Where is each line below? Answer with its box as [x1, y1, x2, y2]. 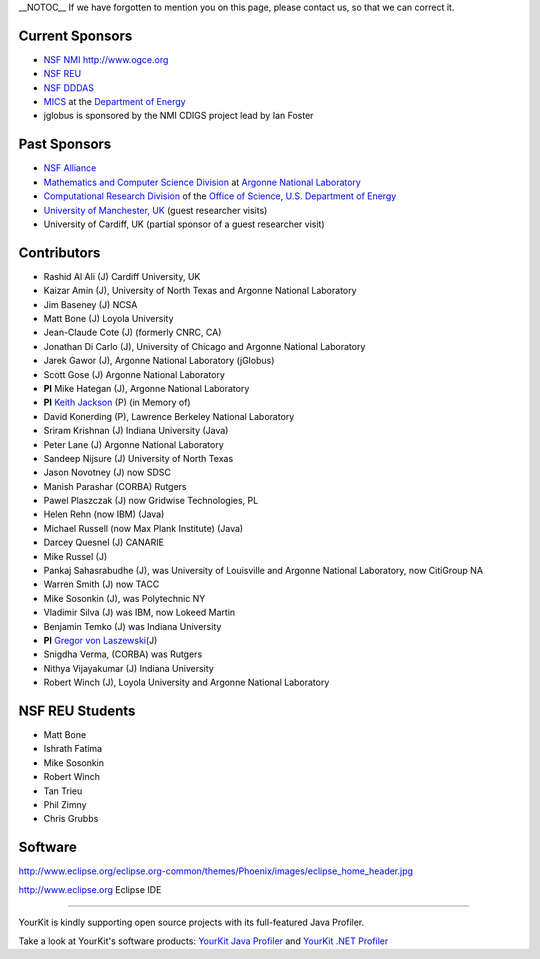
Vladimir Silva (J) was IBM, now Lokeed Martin [43, 606, 236, 619]
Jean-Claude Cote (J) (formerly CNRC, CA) [43, 326, 222, 339]
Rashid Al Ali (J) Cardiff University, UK [43, 270, 201, 282]
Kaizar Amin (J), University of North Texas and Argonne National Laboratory [43, 285, 357, 297]
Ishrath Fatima [43, 743, 103, 755]
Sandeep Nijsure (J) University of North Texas [43, 452, 234, 464]
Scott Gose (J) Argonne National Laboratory [43, 368, 225, 380]
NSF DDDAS [43, 81, 95, 94]
